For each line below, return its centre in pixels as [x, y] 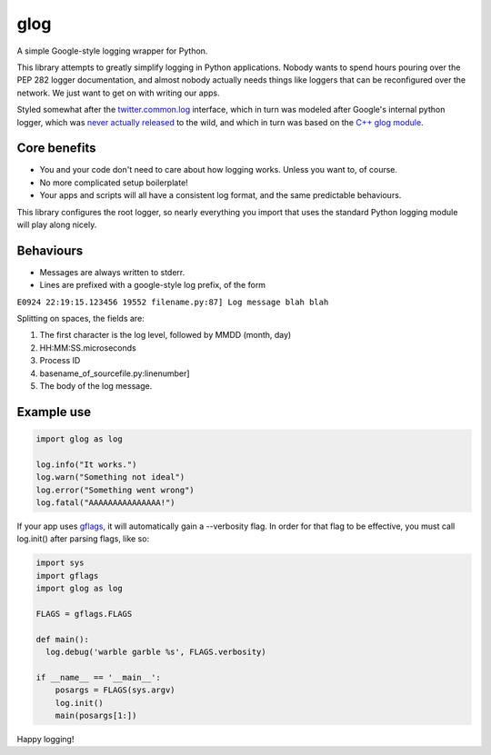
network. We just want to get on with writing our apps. [118, 93]
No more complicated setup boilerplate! [114, 183]
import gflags [67, 576]
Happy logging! [45, 739]
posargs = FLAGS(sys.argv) [115, 690]
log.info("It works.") [86, 464]
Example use [54, 412]
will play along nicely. [57, 224]
